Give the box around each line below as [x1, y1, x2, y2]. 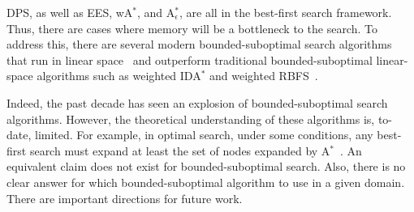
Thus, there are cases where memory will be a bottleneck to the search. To [6, 19, 377, 36]
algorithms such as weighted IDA [37, 67, 201, 84]
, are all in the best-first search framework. [179, 4, 392, 20]
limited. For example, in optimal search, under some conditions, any [34, 126, 373, 143]
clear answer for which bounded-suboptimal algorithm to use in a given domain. [6, 173, 405, 190]
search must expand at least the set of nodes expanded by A [29, 142, 330, 159]
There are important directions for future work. [6, 189, 243, 206]
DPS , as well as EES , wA [6, 4, 133, 20]
